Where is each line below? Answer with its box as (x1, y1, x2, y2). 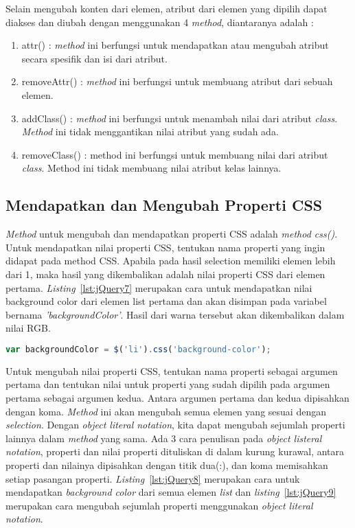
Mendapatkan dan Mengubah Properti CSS (5, 194, 323, 216)
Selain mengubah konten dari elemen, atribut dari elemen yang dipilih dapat (5, 1, 328, 15)
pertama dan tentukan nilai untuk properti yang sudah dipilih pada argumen (5, 377, 330, 391)
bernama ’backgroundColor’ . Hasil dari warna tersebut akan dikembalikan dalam (5, 307, 345, 321)
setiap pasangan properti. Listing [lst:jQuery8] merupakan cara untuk (5, 471, 300, 485)
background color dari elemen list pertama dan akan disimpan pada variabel (5, 294, 327, 308)
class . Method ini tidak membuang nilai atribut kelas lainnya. (21, 161, 282, 175)
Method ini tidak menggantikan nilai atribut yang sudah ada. (21, 124, 279, 139)
